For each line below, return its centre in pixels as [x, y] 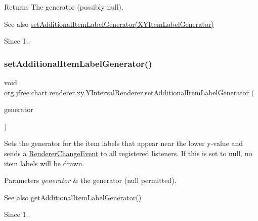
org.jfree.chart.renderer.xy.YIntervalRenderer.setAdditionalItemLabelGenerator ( [129, 92]
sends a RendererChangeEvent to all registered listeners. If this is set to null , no [128, 153]
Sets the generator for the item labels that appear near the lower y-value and [124, 143]
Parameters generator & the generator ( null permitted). [90, 180]
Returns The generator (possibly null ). [64, 7]
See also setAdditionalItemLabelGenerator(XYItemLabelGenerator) [109, 24]
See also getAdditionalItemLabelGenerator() [73, 197]
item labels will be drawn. [44, 163]
